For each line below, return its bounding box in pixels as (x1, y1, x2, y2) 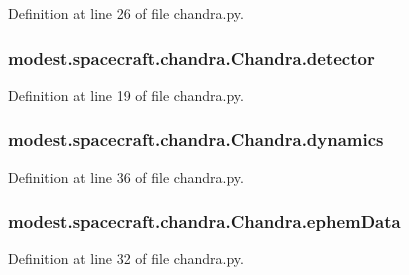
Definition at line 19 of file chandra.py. (8, 84, 244, 105)
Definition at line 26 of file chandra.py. (8, 3, 244, 23)
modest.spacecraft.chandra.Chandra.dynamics (8, 127, 384, 152)
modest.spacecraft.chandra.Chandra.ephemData (8, 209, 401, 234)
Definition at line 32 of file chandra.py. (8, 248, 244, 269)
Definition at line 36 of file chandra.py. (8, 166, 244, 187)
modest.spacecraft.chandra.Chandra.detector (8, 45, 375, 70)
